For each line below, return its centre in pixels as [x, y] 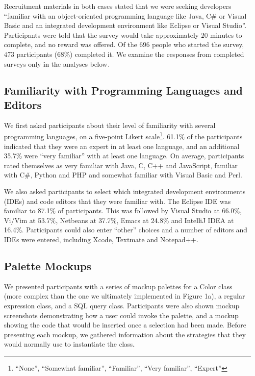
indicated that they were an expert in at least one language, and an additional [122, 146]
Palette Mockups [48, 265]
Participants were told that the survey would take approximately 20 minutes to [123, 35]
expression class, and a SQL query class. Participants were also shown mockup [122, 305]
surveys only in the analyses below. [57, 63]
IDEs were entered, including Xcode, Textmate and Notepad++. [101, 239]
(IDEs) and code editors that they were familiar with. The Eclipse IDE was [117, 201]
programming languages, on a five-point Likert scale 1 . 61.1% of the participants [123, 136]
